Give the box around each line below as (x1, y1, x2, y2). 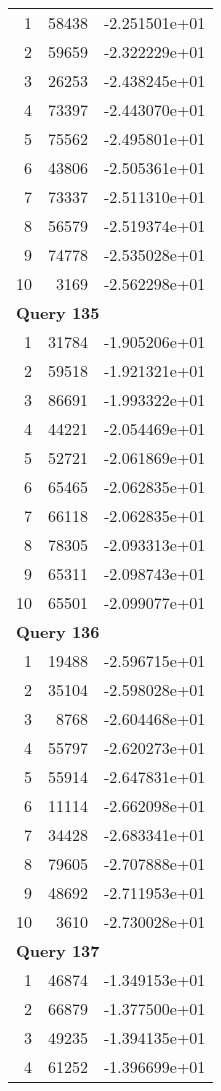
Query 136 (16, 620, 100, 643)
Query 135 (16, 301, 100, 324)
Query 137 (16, 939, 100, 962)
